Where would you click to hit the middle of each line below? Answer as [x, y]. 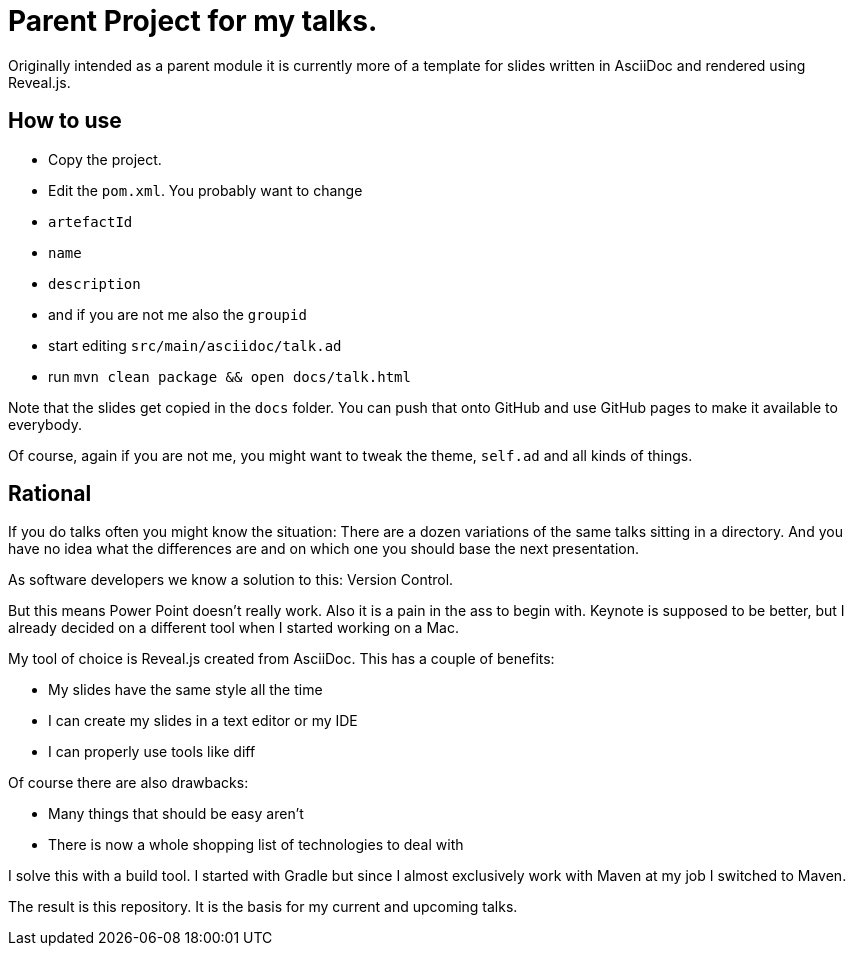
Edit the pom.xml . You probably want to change [205, 190]
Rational [50, 494]
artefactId [90, 221]
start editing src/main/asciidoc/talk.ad [195, 345]
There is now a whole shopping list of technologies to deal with [256, 845]
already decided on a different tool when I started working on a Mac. [233, 628]
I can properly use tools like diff [152, 752]
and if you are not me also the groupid [177, 314]
